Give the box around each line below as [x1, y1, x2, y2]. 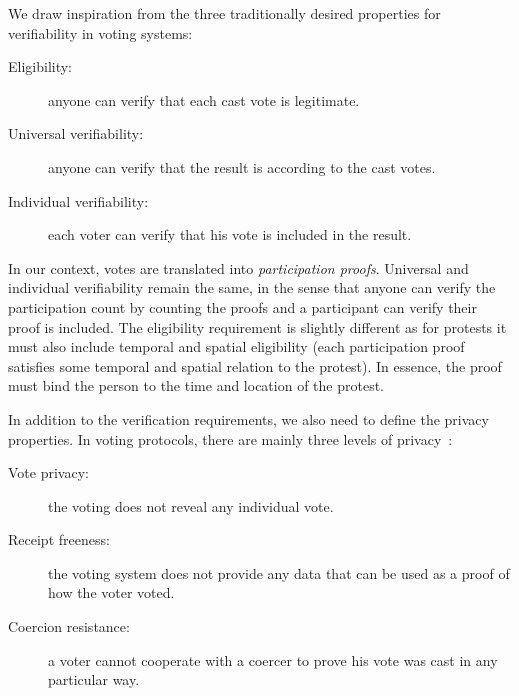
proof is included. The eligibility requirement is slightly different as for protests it [8, 316, 507, 337]
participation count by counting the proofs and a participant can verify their [8, 296, 477, 317]
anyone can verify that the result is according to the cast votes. [48, 156, 436, 177]
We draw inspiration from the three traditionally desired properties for [8, 3, 441, 23]
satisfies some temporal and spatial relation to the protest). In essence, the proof [8, 355, 502, 376]
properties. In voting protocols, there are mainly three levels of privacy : [8, 428, 453, 449]
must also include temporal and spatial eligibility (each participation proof [8, 336, 465, 357]
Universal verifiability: [8, 123, 144, 144]
